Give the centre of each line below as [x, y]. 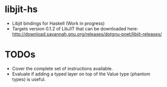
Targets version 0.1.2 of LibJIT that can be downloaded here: [75, 28]
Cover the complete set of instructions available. [62, 68]
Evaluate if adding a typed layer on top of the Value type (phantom [81, 74]
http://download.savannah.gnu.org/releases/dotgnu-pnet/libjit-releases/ [87, 34]
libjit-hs [21, 9]
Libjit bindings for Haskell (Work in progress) [58, 23]
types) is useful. [29, 79]
